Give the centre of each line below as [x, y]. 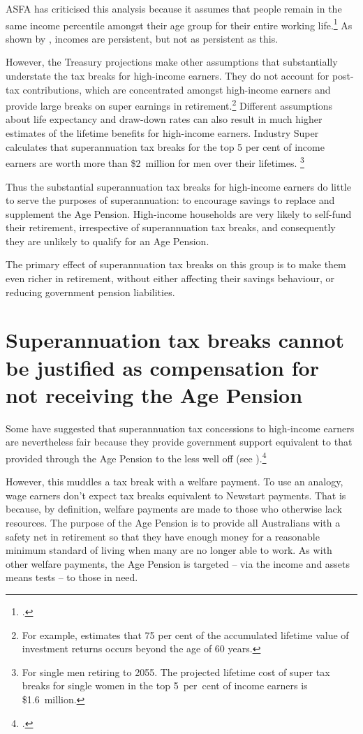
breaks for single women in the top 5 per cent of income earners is [165, 685]
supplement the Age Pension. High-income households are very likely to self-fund [179, 213]
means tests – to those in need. [72, 577]
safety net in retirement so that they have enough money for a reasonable [163, 536]
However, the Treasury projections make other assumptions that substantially [172, 62]
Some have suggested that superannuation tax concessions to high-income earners [180, 428]
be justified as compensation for [162, 367]
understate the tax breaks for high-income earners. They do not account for [168, 76]
